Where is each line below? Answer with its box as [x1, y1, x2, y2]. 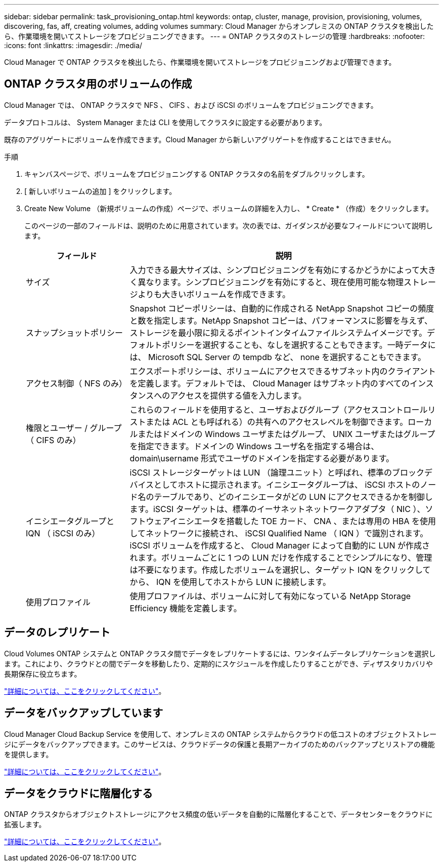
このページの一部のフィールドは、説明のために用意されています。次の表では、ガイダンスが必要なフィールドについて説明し [24, 221, 433, 230]
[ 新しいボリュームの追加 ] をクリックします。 [24, 186, 176, 195]
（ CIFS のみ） [26, 435, 81, 445]
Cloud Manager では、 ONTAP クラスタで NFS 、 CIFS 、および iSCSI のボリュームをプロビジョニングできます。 [4, 100, 378, 109]
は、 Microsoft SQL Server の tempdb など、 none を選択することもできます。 [129, 351, 426, 362]
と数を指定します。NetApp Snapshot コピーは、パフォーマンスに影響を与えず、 [129, 315, 432, 326]
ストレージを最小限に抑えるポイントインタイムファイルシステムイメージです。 [129, 327, 427, 338]
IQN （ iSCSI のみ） [26, 528, 100, 538]
